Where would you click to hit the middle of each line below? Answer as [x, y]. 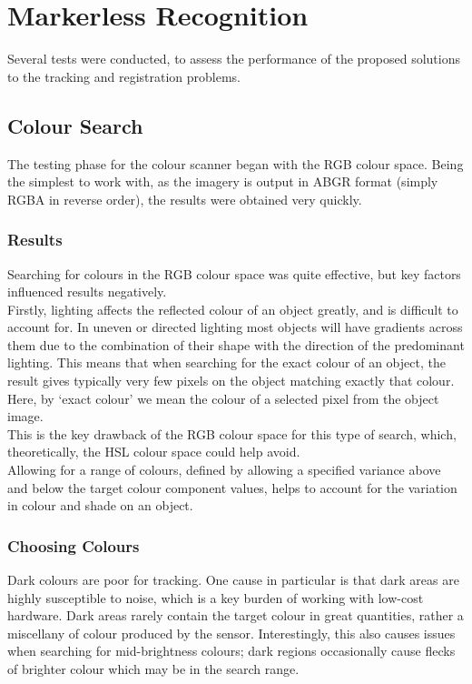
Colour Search [75, 125]
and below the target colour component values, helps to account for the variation [232, 487]
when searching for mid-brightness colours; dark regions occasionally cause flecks [231, 651]
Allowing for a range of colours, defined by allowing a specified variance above [224, 470]
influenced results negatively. [87, 292]
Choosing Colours [74, 545]
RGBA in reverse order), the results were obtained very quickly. [185, 199]
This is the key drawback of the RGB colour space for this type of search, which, [232, 433]
